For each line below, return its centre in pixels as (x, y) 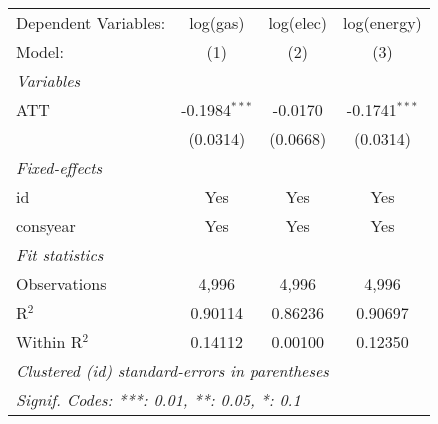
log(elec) (298, 22)
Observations (61, 283)
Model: (40, 51)
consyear (46, 225)
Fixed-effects (59, 167)
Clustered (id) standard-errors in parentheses (172, 370)
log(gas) (217, 22)
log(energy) (382, 22)
